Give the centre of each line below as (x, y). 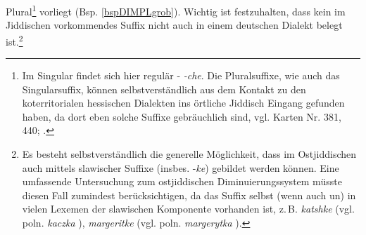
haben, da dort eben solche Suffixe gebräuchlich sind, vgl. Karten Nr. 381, (182, 116)
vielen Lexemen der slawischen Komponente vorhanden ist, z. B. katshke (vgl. (188, 209)
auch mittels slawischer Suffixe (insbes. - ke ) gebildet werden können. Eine (181, 167)
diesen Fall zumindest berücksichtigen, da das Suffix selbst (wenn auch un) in (189, 195)
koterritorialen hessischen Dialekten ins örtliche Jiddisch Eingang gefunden (183, 103)
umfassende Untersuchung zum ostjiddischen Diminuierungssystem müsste (182, 181)
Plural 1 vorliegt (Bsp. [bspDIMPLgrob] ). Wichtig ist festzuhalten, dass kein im (176, 10)
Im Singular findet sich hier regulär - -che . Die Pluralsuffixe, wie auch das (181, 75)
